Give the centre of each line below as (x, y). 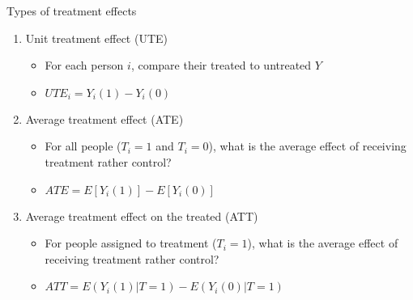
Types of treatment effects (72, 11)
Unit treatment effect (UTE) (97, 38)
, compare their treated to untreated (221, 65)
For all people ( (83, 146)
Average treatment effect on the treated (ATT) (142, 215)
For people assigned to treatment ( (131, 243)
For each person (84, 65)
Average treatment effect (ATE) (104, 118)
